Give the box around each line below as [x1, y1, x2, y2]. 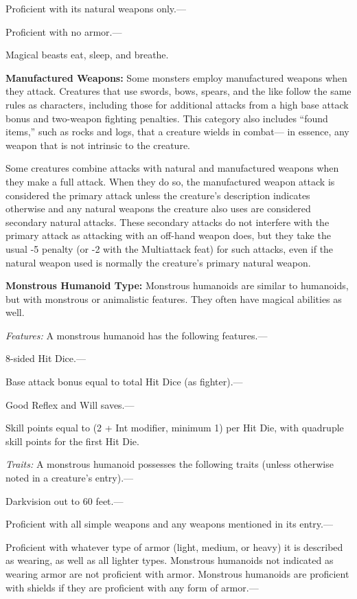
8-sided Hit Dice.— [5, 351, 86, 365]
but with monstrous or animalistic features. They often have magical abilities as [5, 291, 342, 306]
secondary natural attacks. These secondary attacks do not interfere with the [5, 214, 330, 229]
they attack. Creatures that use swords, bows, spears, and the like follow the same [5, 84, 352, 98]
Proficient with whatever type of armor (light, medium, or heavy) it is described [5, 539, 343, 554]
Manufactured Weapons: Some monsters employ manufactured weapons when [5, 70, 347, 84]
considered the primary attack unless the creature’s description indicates [5, 188, 310, 202]
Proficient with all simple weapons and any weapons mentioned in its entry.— [5, 517, 333, 531]
